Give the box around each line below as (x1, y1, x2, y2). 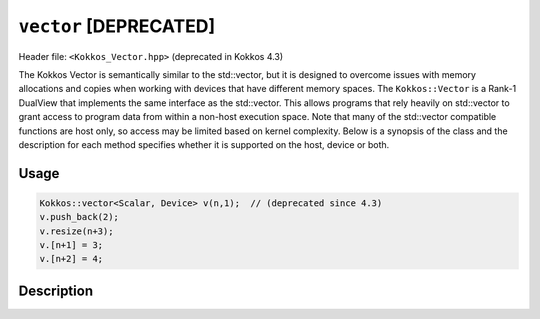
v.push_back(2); (39, 211, 120, 223)
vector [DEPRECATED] (18, 15, 215, 37)
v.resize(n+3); (39, 225, 114, 237)
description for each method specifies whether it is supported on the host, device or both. (18, 138, 390, 150)
